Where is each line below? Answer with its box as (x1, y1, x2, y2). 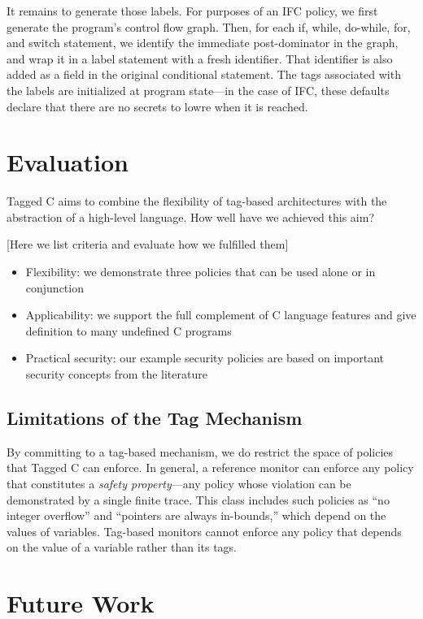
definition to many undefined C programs (25, 322, 232, 339)
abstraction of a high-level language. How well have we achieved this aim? (7, 208, 375, 225)
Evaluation (7, 145, 129, 179)
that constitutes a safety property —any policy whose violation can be (7, 475, 351, 492)
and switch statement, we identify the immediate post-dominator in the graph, (7, 34, 399, 51)
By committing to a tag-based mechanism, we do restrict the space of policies (7, 443, 394, 460)
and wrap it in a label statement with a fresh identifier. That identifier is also (7, 50, 393, 67)
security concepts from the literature (25, 366, 207, 383)
